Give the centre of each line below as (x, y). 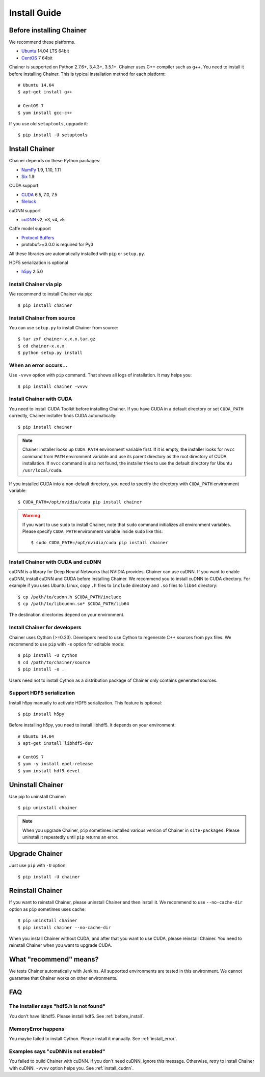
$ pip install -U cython (48, 655)
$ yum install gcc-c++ (45, 113)
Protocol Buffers (38, 237)
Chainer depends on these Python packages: (55, 161)
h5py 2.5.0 (32, 272)
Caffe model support (30, 229)
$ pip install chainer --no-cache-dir (65, 927)
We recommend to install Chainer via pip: (51, 294)
